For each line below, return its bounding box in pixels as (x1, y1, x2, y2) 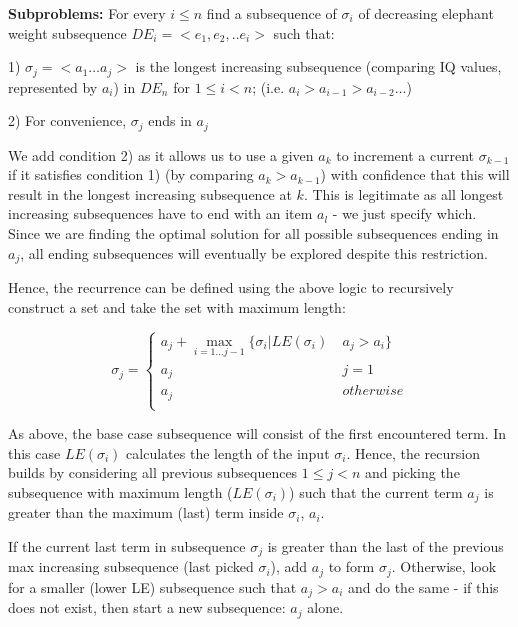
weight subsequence (8, 22, 127, 43)
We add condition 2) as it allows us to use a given (8, 144, 314, 165)
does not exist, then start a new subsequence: (8, 597, 286, 618)
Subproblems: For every (8, 3, 166, 23)
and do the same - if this (347, 576, 499, 597)
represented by (8, 76, 98, 97)
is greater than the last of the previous (267, 535, 504, 556)
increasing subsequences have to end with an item (8, 203, 313, 224)
